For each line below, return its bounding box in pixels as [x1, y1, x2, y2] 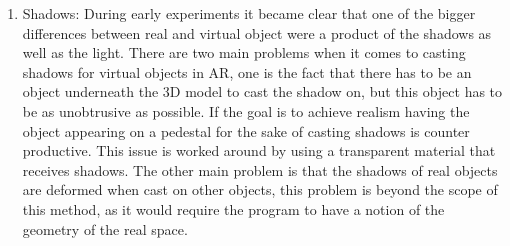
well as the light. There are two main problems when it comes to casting [22, 42, 466, 63]
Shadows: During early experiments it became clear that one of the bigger [22, 3, 476, 23]
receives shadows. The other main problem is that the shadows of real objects [22, 159, 498, 180]
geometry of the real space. [22, 218, 188, 239]
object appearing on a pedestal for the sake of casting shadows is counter [22, 120, 470, 141]
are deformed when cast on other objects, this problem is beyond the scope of [22, 179, 498, 200]
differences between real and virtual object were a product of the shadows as [22, 22, 492, 43]
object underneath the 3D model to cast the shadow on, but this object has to [22, 81, 503, 102]
